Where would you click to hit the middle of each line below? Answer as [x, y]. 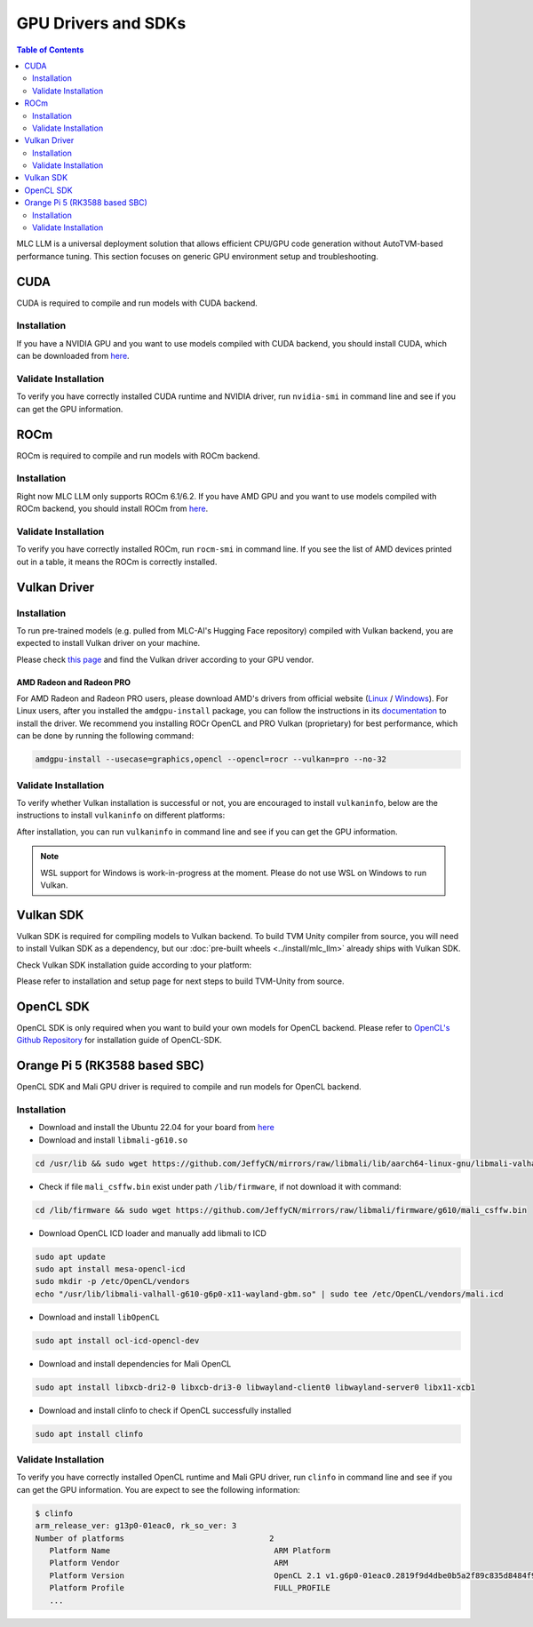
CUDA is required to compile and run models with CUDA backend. [137, 303]
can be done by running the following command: [105, 736]
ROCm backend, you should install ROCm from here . [112, 509]
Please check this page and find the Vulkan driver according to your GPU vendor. [165, 659]
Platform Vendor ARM [169, 1563]
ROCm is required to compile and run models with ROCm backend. [139, 455]
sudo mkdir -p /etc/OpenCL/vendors [112, 1281]
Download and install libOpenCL [99, 1317]
